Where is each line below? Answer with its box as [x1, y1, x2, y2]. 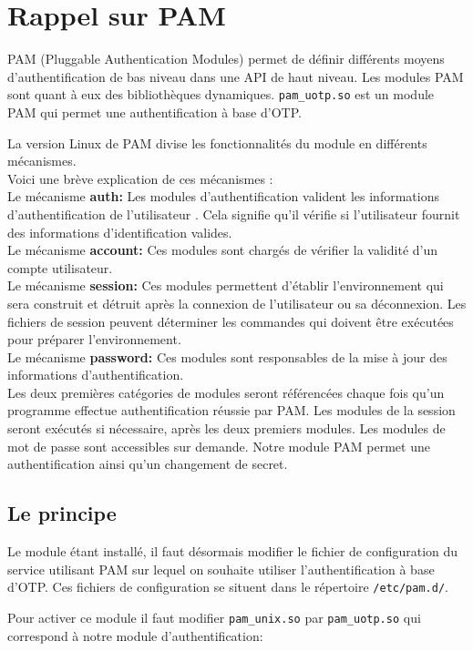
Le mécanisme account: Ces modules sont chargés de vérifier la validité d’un [7, 240, 438, 259]
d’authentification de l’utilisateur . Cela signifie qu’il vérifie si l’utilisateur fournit [7, 204, 460, 223]
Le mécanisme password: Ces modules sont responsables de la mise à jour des [7, 347, 447, 366]
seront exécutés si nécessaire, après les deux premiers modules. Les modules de [7, 419, 446, 438]
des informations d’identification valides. [7, 222, 232, 241]
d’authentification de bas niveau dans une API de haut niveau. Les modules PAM [7, 66, 464, 86]
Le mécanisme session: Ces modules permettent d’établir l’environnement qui [7, 276, 444, 295]
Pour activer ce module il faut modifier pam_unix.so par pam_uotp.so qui [7, 607, 421, 626]
